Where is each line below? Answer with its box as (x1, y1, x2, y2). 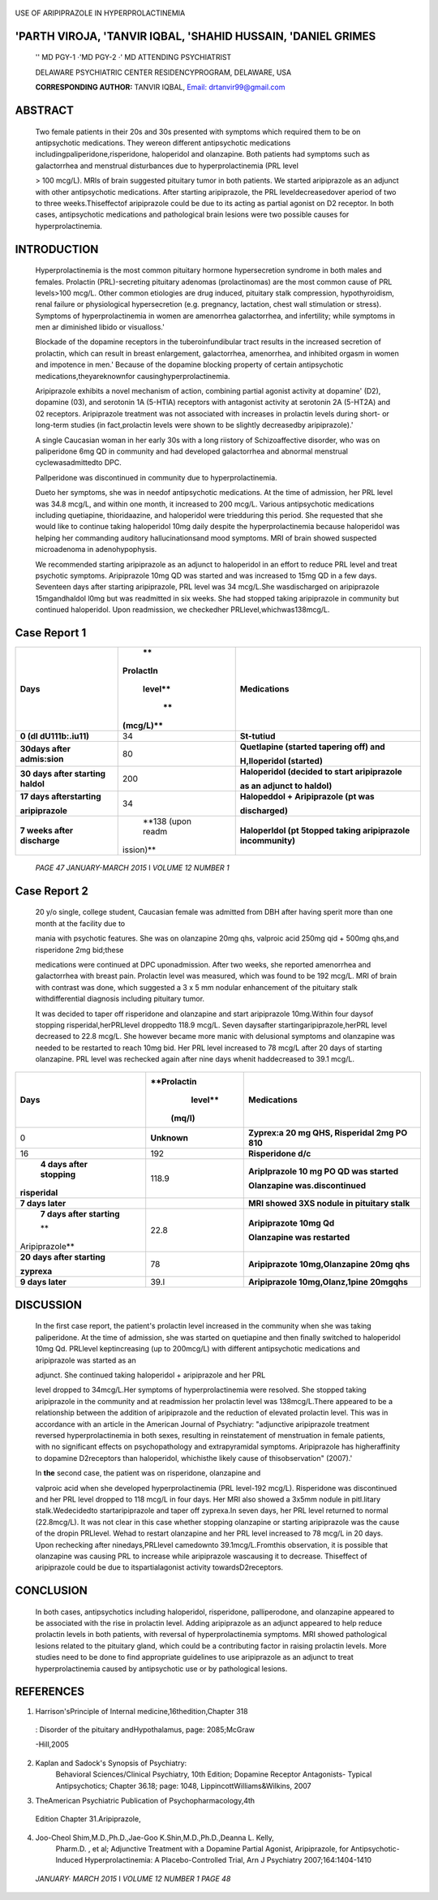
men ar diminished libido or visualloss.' (35, 322, 165, 332)
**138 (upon (142, 816, 192, 827)
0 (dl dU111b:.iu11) (19, 730, 89, 742)
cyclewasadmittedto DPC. (35, 458, 122, 467)
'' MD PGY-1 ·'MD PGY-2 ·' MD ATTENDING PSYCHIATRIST (35, 53, 232, 62)
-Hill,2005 (35, 1739, 69, 1749)
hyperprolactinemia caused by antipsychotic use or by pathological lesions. (35, 1664, 288, 1674)
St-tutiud (239, 730, 276, 742)
